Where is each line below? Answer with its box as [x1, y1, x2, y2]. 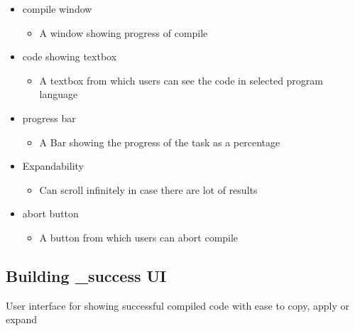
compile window [22, 1, 92, 16]
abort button [22, 206, 79, 221]
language [39, 87, 78, 102]
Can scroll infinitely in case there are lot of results [39, 182, 258, 197]
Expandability [22, 158, 84, 173]
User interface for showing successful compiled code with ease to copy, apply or [6, 298, 349, 313]
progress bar [22, 110, 76, 125]
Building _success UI [6, 264, 167, 286]
